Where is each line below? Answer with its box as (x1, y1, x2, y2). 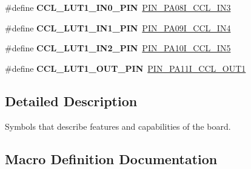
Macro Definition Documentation (5, 149, 218, 168)
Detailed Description (5, 91, 138, 110)
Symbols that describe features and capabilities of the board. (5, 120, 231, 132)
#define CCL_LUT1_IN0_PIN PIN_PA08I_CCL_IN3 (5, 1, 231, 13)
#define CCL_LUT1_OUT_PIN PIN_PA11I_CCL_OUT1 (5, 62, 246, 74)
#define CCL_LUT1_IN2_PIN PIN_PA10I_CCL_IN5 (5, 42, 231, 54)
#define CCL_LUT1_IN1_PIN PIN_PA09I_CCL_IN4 (5, 21, 231, 34)
